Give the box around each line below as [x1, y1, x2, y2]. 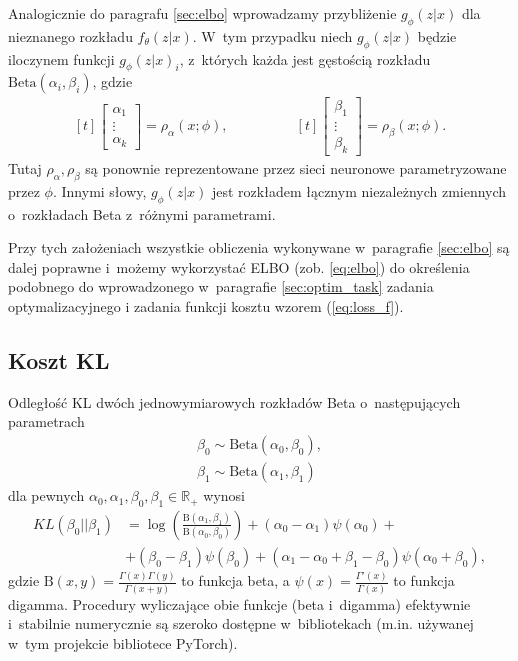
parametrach [8, 411, 85, 432]
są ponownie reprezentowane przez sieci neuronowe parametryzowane [85, 158, 507, 179]
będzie [417, 25, 457, 46]
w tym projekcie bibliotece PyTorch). [8, 632, 238, 653]
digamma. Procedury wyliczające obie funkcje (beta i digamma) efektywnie [8, 593, 471, 614]
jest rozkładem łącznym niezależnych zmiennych [211, 180, 507, 201]
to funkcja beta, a [181, 570, 290, 591]
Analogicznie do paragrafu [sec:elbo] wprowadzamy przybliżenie [8, 3, 397, 23]
